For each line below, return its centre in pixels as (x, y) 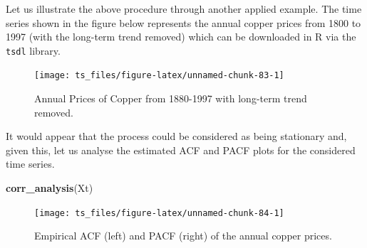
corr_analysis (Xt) (50, 188)
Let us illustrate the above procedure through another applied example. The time (184, 9)
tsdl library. (33, 50)
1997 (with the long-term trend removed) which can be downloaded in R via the (181, 37)
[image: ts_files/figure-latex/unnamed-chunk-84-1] (159, 213)
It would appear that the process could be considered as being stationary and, (176, 136)
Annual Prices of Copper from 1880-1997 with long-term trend (171, 98)
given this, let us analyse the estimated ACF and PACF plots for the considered (181, 150)
